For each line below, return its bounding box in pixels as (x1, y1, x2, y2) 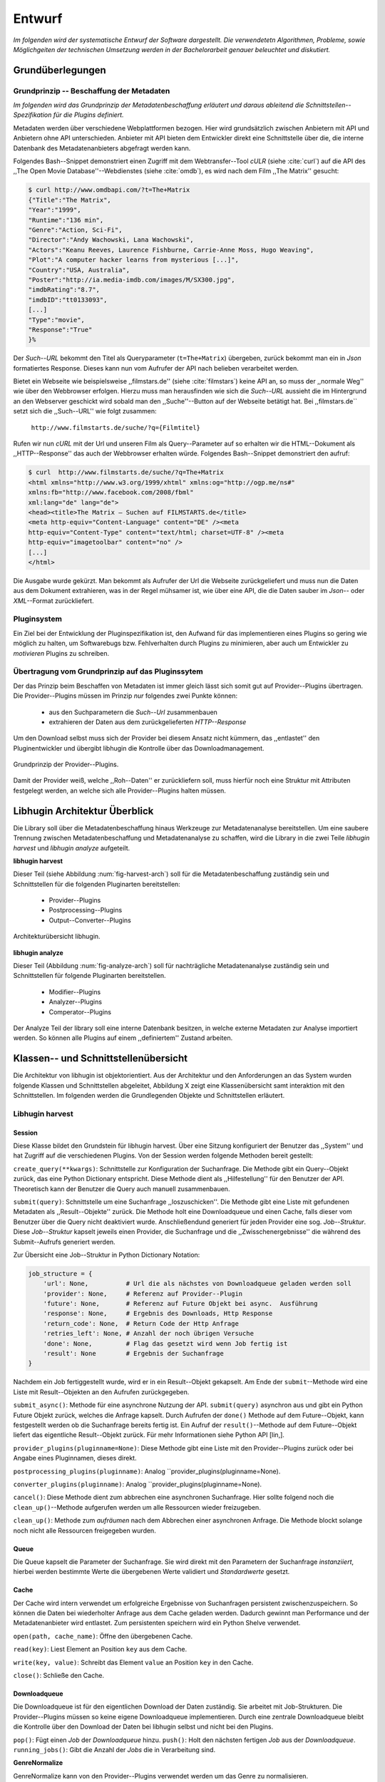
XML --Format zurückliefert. (13, 596, 94, 605)
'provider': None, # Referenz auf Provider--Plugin (43, 1289, 243, 1297)
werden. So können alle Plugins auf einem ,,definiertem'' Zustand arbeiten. (13, 1034, 233, 1042)
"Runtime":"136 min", (28, 216, 104, 224)
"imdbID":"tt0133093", (28, 296, 108, 304)
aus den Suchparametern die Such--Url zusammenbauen (48, 708, 217, 716)
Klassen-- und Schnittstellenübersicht (13, 1052, 188, 1065)
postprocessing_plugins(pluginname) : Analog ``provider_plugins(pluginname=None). (13, 1467, 281, 1475)
